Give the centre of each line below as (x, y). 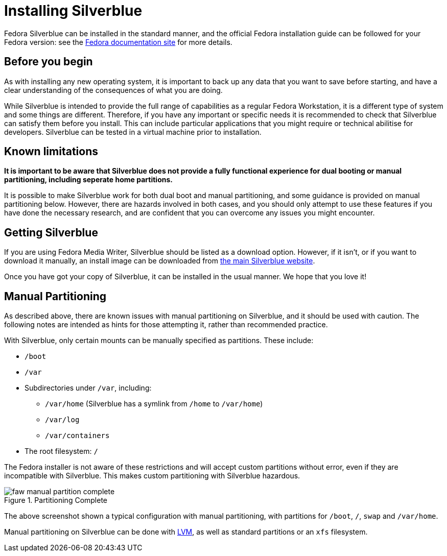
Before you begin (49, 62)
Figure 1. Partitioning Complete (56, 500)
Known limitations (51, 152)
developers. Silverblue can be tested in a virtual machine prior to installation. (133, 132)
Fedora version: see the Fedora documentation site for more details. (118, 42)
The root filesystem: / (61, 451)
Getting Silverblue (51, 232)
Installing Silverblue (73, 11)
